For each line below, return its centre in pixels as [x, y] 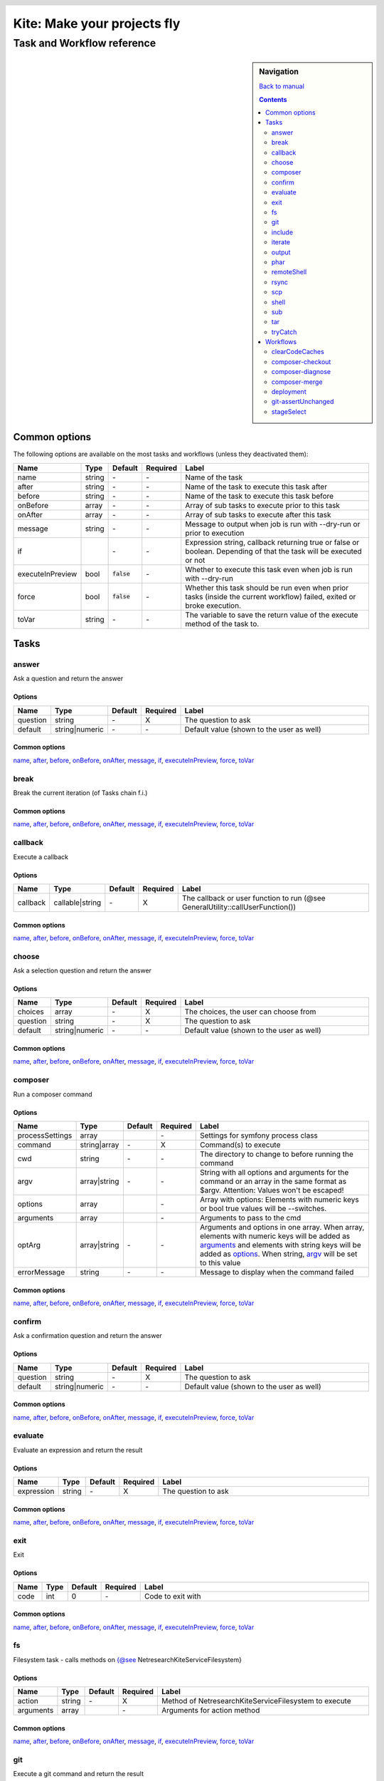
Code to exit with [173, 1596]
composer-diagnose [301, 372]
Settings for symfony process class [258, 1135]
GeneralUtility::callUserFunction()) [239, 907]
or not [195, 560]
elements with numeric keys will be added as [275, 1236]
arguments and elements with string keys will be [281, 1245]
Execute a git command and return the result [78, 1774]
